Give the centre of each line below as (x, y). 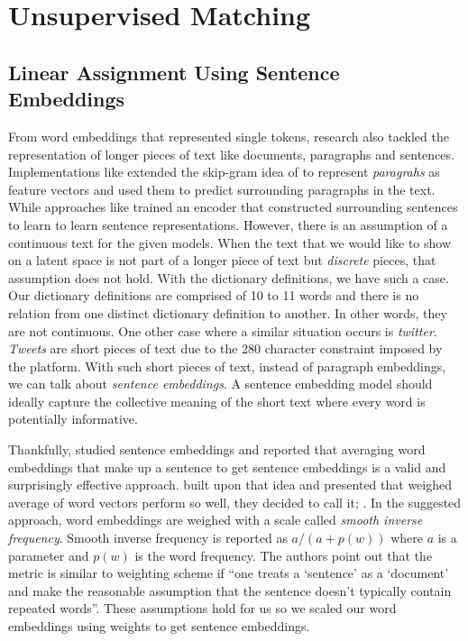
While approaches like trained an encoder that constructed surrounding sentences (233, 207)
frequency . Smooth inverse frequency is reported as (148, 538)
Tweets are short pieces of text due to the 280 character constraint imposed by (225, 348)
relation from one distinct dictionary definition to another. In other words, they (228, 312)
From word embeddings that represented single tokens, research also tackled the (229, 136)
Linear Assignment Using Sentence (174, 72)
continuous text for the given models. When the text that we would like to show (230, 242)
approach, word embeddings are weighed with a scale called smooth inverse (216, 520)
